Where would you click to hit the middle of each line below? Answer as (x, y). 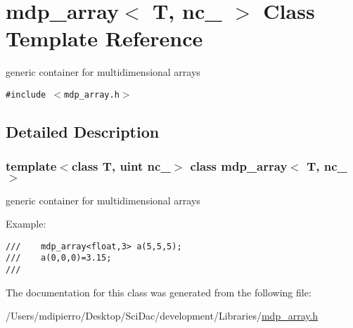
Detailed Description (83, 131)
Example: (26, 224)
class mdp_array (239, 166)
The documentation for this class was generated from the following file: (159, 292)
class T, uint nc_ (121, 166)
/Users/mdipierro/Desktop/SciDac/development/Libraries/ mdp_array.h (162, 316)
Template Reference (104, 38)
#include (26, 94)
